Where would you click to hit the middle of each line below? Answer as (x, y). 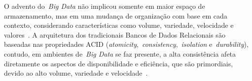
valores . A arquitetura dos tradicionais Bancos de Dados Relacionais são (115, 34)
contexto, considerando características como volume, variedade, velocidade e (119, 25)
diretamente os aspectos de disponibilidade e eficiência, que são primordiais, (119, 63)
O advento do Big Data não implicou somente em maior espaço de (105, 6)
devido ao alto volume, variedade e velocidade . (76, 73)
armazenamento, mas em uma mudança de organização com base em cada (116, 15)
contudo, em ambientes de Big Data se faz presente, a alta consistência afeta (120, 53)
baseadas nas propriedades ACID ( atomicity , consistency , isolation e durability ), (126, 44)
